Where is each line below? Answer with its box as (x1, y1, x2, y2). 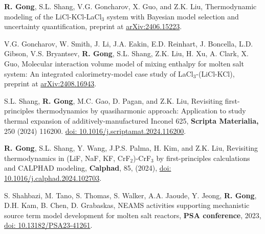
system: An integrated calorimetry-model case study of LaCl (4, 68, 193, 79)
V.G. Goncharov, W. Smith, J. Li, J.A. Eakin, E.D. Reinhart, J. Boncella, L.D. (4, 38, 253, 49)
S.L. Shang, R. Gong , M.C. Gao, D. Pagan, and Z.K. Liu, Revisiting (4, 95, 223, 106)
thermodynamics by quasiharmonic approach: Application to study (36, 105, 246, 116)
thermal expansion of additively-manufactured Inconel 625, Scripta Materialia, (4, 115, 259, 126)
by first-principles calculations (156, 152, 250, 163)
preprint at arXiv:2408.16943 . (4, 78, 97, 89)
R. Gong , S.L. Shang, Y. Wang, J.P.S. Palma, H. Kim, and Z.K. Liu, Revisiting (4, 143, 258, 153)
